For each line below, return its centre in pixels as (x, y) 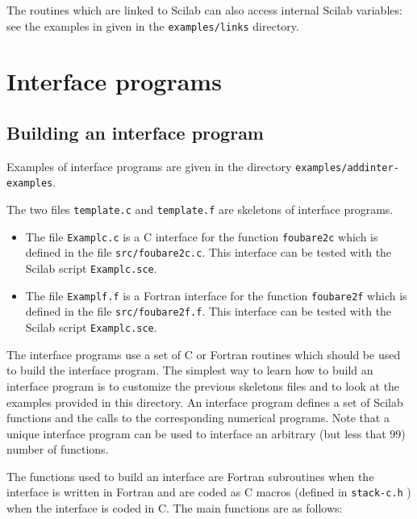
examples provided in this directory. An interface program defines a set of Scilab (205, 402)
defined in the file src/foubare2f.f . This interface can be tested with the (208, 311)
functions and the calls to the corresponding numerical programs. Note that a (198, 418)
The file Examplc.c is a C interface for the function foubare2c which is (202, 236)
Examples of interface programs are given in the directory (149, 166)
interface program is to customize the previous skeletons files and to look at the (203, 385)
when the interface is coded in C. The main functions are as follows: (175, 508)
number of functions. (58, 449)
